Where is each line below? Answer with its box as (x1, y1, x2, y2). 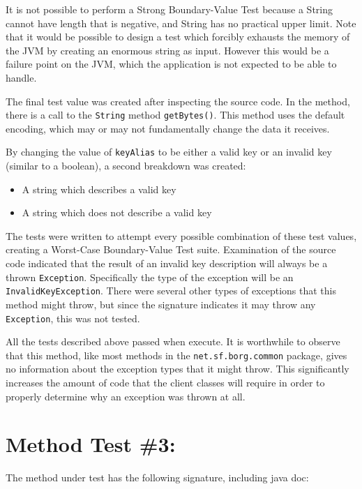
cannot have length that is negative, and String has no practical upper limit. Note (6, 15, 356, 30)
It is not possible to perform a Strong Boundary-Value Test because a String (6, 2, 333, 16)
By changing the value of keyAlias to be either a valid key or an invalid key (6, 144, 332, 159)
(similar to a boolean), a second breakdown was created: (6, 158, 246, 173)
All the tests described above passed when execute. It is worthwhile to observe (6, 334, 340, 349)
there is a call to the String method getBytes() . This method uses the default (6, 107, 345, 122)
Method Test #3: (6, 430, 176, 458)
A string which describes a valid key (22, 181, 176, 196)
